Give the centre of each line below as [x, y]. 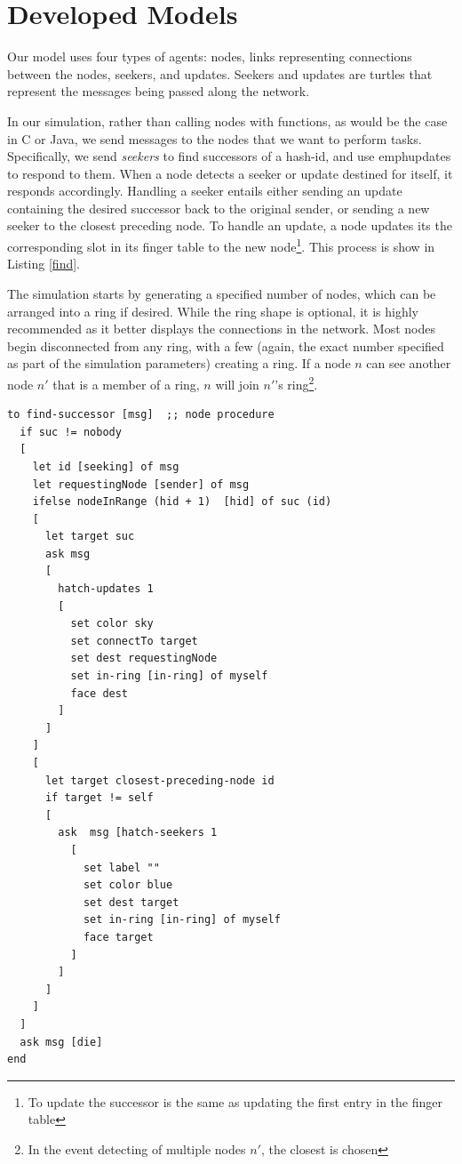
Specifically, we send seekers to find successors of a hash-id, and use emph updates [229, 156]
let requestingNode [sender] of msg [141, 484]
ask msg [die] [61, 1042]
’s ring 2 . [296, 382]
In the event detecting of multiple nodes [137, 1148]
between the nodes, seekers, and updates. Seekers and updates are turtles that [220, 73]
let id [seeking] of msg [106, 466]
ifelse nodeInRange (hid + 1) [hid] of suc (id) [182, 502]
